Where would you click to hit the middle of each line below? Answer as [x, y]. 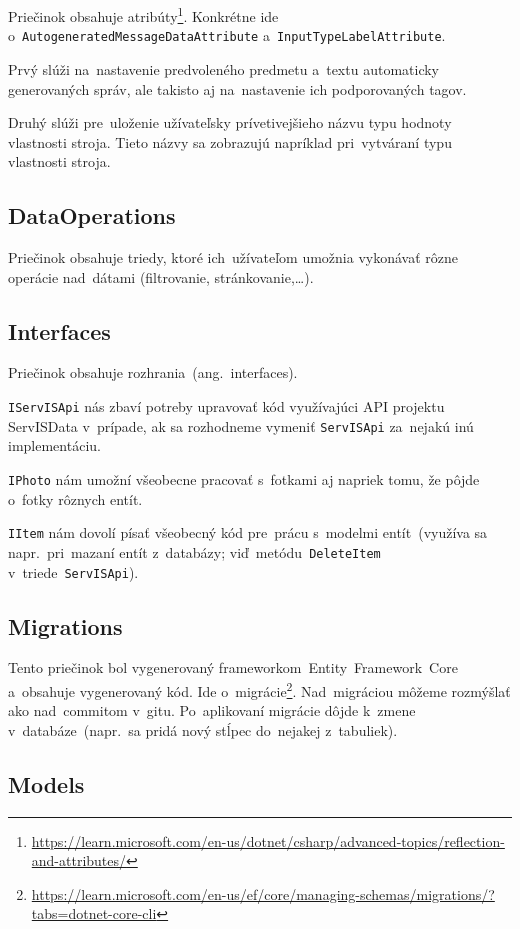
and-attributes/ [79, 860]
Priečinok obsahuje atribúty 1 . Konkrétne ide [143, 14]
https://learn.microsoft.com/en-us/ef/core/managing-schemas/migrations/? [263, 893]
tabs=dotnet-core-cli [94, 913]
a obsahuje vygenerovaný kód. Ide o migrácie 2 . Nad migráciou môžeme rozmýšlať [259, 689]
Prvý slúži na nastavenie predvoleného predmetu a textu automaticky [223, 68]
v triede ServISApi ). [73, 571]
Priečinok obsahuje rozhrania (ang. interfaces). [153, 372]
